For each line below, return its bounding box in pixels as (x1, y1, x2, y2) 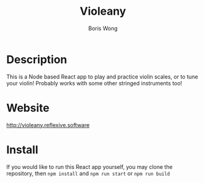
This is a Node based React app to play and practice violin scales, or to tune (6, 72, 198, 80)
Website (6, 101, 50, 115)
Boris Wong (88, 25, 118, 32)
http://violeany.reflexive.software (6, 121, 90, 128)
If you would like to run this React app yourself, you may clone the (6, 163, 173, 170)
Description (6, 52, 67, 66)
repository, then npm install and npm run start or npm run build (6, 169, 170, 177)
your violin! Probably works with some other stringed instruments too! (6, 79, 183, 87)
